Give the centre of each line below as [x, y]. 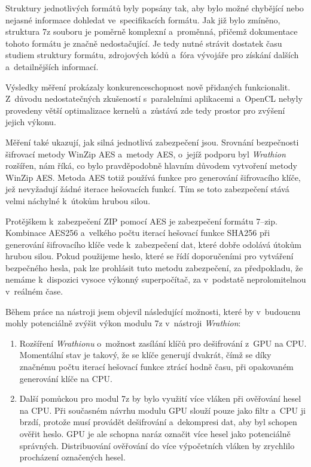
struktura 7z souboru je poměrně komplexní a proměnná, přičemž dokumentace [152, 31]
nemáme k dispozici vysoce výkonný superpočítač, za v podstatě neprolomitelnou [156, 279]
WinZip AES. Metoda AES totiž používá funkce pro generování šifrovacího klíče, [153, 177]
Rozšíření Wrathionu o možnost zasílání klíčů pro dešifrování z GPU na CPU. [163, 343]
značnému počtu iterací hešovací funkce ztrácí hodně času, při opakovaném [156, 367]
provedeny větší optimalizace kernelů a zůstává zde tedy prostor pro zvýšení [145, 110]
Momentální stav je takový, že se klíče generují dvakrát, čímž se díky [145, 355]
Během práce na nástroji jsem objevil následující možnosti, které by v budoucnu [153, 311]
